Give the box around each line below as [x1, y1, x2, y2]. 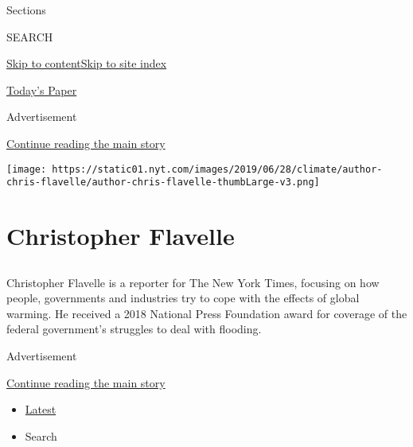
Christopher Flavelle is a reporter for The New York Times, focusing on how [6, 274, 380, 290]
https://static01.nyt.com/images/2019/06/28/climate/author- [52, 163, 383, 175]
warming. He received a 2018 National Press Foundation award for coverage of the [6, 305, 407, 321]
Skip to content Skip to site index [6, 55, 167, 72]
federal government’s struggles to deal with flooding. [6, 321, 262, 337]
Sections [6, 2, 46, 17]
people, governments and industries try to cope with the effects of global [6, 290, 360, 306]
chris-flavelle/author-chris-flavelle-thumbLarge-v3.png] [6, 177, 320, 189]
